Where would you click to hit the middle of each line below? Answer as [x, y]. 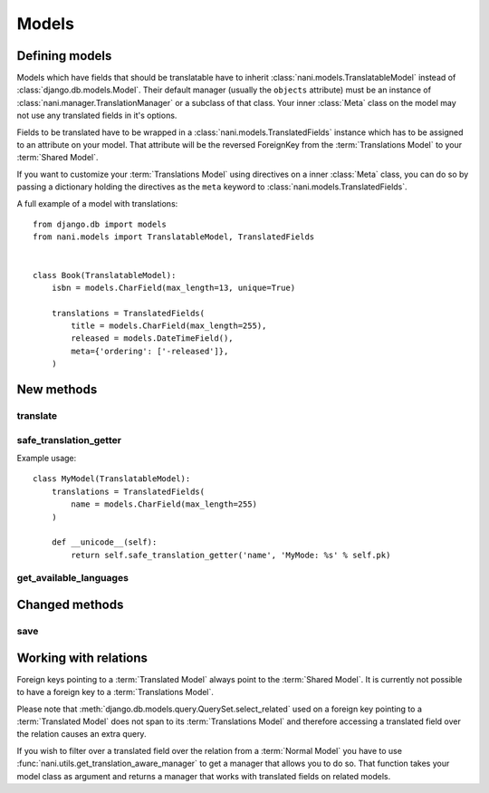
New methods [57, 390]
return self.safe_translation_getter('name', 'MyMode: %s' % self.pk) [231, 555]
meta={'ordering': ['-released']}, [150, 351]
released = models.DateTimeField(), [153, 338]
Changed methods [70, 605]
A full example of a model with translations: [97, 203]
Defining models [64, 56]
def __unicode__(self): [104, 542]
